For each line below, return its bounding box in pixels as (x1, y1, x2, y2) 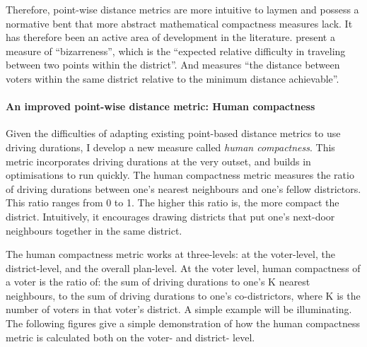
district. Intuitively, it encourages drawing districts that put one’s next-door (6, 208, 335, 223)
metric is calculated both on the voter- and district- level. (6, 329, 255, 344)
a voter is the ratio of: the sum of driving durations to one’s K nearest (6, 274, 310, 289)
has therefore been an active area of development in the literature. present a (6, 30, 335, 45)
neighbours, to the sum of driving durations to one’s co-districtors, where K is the (6, 288, 361, 302)
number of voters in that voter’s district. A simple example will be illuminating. (6, 302, 352, 317)
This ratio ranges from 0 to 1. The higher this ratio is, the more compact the (6, 195, 339, 210)
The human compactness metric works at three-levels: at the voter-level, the (6, 247, 335, 261)
